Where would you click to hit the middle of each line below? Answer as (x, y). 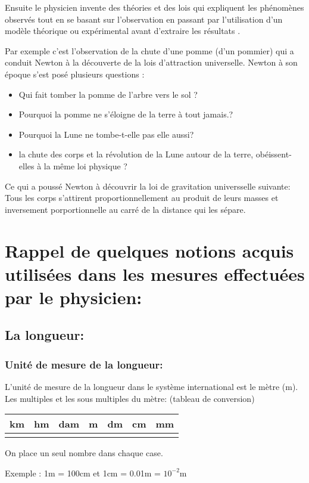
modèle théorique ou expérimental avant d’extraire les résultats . (123, 31)
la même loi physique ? (85, 165)
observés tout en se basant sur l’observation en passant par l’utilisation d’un (144, 19)
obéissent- (274, 154)
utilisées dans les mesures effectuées (155, 273)
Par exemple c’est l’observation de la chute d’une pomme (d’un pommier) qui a (149, 50)
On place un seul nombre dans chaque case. (84, 453)
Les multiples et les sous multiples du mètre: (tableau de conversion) (130, 398)
